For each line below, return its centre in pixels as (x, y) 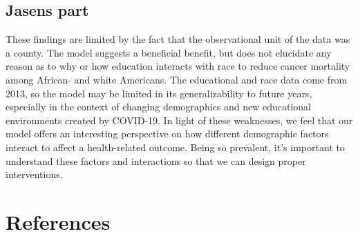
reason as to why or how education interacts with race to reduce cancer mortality (178, 66)
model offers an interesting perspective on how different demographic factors (167, 134)
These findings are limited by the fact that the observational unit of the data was (178, 39)
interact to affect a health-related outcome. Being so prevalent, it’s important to (175, 147)
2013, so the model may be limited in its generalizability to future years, (159, 93)
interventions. (34, 174)
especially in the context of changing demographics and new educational (158, 107)
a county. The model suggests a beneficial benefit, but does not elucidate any (169, 52)
